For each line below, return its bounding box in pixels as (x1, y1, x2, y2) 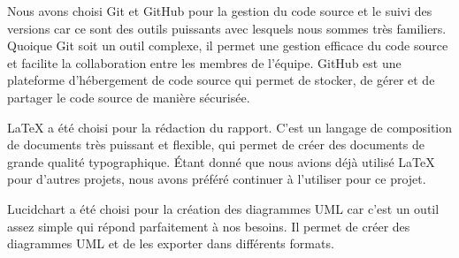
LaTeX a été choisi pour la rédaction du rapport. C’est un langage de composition (7, 118, 453, 136)
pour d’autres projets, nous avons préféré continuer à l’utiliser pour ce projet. (7, 170, 426, 188)
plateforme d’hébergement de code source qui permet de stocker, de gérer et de (7, 71, 435, 89)
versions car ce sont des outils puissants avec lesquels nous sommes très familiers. (7, 19, 447, 37)
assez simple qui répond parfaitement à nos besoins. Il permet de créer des (7, 216, 410, 235)
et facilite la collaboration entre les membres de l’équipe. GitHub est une (7, 53, 402, 72)
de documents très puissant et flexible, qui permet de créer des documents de (7, 135, 425, 154)
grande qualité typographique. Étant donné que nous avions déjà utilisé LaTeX (7, 152, 435, 171)
